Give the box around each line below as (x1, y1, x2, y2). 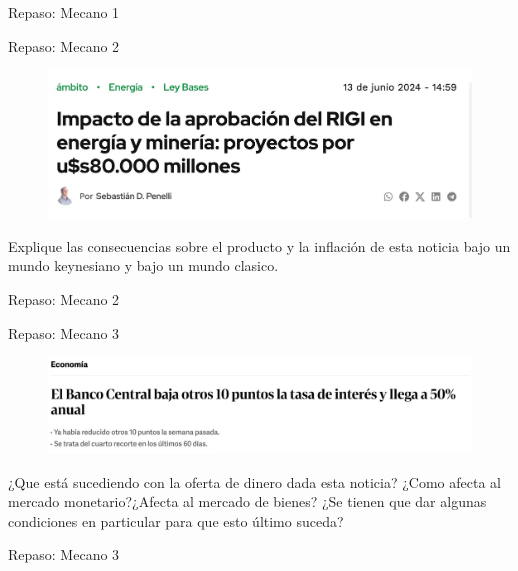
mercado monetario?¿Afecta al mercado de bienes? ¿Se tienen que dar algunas (8, 491, 487, 512)
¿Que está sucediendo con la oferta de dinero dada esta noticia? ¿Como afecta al (8, 471, 501, 492)
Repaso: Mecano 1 (8, 2, 120, 22)
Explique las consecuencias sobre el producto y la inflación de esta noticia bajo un (8, 235, 511, 256)
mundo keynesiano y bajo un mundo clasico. (8, 255, 279, 276)
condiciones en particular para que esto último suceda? (8, 510, 344, 531)
